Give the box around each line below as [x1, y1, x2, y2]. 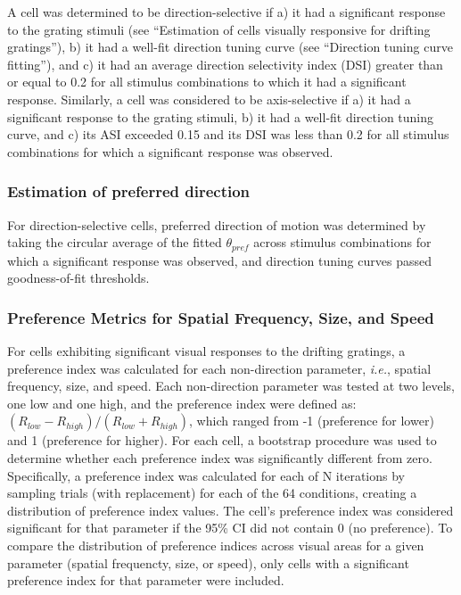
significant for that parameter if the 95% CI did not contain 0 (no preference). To [7, 518, 453, 537]
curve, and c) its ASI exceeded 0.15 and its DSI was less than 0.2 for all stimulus [7, 125, 449, 144]
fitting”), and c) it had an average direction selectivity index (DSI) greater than [7, 54, 443, 73]
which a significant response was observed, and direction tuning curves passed [7, 251, 432, 269]
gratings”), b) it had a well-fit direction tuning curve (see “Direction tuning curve [7, 37, 453, 56]
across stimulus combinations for [253, 233, 432, 252]
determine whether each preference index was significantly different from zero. [7, 448, 432, 467]
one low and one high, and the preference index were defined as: [7, 393, 357, 412]
